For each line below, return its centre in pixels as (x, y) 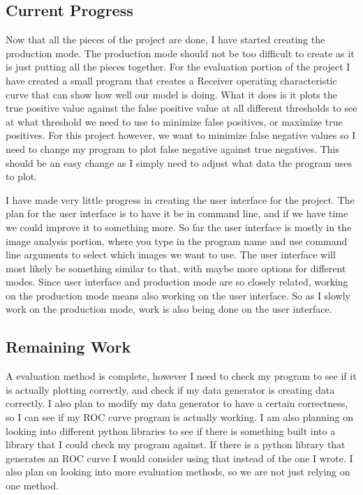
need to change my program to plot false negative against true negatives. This (172, 148)
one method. (32, 486)
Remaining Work (68, 347)
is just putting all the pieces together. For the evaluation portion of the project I (178, 67)
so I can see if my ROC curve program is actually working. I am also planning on (180, 417)
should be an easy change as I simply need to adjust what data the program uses (179, 162)
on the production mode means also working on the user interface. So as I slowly (178, 295)
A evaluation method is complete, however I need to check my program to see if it (181, 376)
